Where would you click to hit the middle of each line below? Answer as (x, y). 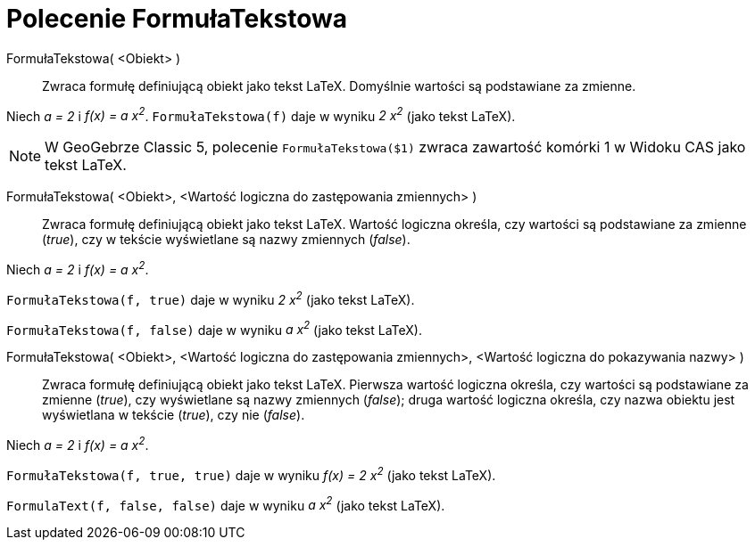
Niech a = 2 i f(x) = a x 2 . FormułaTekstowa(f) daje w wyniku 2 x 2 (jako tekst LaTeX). (261, 114)
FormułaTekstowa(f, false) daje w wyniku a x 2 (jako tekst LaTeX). (214, 328)
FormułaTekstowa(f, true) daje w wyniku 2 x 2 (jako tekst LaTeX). (211, 298)
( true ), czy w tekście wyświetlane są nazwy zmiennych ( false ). (226, 240)
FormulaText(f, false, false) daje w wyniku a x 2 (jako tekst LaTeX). (226, 504)
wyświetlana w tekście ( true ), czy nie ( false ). (174, 415)
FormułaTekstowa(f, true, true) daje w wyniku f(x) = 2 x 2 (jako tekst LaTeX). (251, 474)
